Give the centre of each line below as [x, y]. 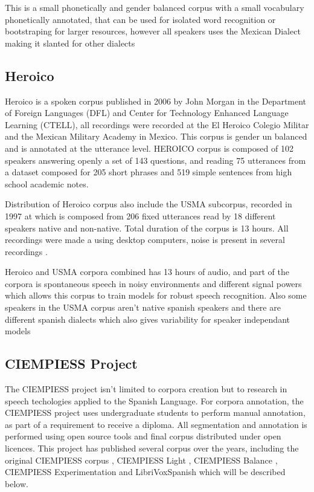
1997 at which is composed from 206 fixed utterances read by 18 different [140, 215]
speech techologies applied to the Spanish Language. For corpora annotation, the [154, 400]
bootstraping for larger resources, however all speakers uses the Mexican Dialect [153, 31]
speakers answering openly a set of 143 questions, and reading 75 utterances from [155, 160]
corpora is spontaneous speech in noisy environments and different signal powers [153, 283]
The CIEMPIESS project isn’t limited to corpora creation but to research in [146, 389]
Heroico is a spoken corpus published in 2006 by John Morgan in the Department [156, 101]
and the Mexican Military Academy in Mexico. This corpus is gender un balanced [156, 136]
